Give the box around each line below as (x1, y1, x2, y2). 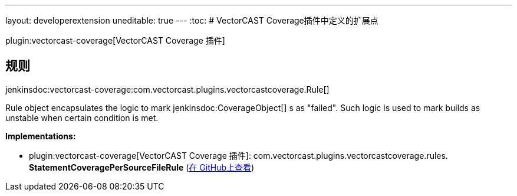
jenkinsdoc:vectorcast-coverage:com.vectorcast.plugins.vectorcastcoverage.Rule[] (5, 84, 330, 94)
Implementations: (5, 130, 76, 141)
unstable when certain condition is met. (5, 112, 159, 123)
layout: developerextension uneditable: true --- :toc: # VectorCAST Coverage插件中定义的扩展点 (5, 15, 378, 25)
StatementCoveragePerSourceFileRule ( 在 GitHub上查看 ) (29, 162, 255, 172)
